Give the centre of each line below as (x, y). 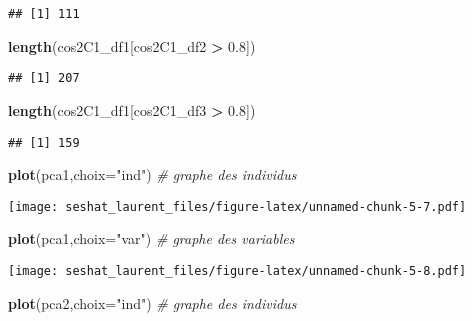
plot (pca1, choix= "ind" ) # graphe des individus (152, 174)
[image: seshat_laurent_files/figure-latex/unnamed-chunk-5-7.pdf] (237, 206)
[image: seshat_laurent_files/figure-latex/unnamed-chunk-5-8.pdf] (237, 271)
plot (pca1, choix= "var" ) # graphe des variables (151, 238)
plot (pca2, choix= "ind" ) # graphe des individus (152, 302)
